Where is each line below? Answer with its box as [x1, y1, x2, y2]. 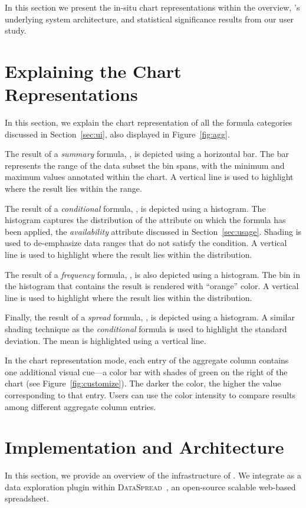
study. [5, 24, 27, 37]
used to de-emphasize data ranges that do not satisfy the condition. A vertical [5, 237, 287, 249]
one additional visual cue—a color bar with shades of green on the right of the [5, 365, 288, 378]
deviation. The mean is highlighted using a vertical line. [5, 334, 206, 346]
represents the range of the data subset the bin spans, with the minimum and [5, 159, 285, 171]
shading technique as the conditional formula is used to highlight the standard [5, 323, 287, 335]
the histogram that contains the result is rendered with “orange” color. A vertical [5, 280, 299, 292]
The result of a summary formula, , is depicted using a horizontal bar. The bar [5, 148, 289, 160]
